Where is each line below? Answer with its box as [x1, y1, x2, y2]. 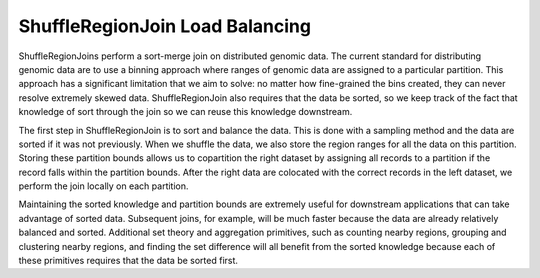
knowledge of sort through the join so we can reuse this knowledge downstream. [18, 106, 353, 118]
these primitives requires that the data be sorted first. [18, 255, 239, 267]
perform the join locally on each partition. [18, 180, 189, 192]
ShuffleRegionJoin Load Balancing [18, 15, 312, 37]
